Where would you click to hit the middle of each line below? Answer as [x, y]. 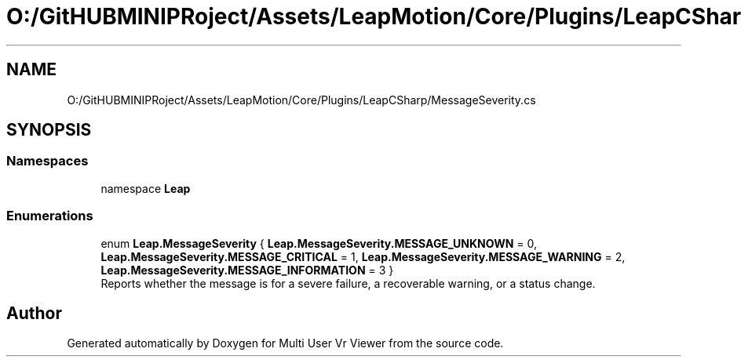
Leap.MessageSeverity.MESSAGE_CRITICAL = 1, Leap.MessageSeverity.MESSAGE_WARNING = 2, [363, 256]
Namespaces [47, 161]
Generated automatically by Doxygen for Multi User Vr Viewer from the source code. [285, 343]
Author [34, 313]
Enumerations [50, 216]
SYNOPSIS [49, 130]
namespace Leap [146, 188]
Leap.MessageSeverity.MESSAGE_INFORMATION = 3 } [247, 270]
